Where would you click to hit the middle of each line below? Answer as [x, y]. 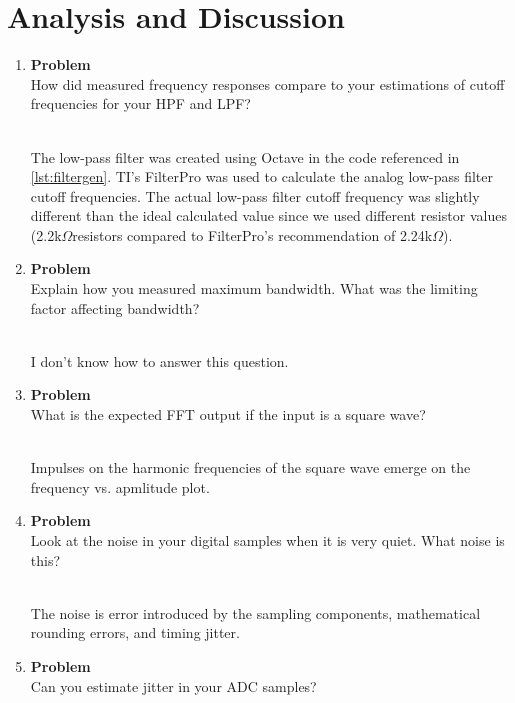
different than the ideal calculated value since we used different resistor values [268, 215]
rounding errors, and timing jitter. [135, 632]
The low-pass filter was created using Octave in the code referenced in [245, 156]
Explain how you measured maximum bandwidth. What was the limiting [254, 288]
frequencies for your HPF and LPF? [140, 103]
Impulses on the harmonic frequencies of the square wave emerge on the [250, 467]
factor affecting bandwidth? [115, 307]
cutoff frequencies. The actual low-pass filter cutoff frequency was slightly [255, 195]
